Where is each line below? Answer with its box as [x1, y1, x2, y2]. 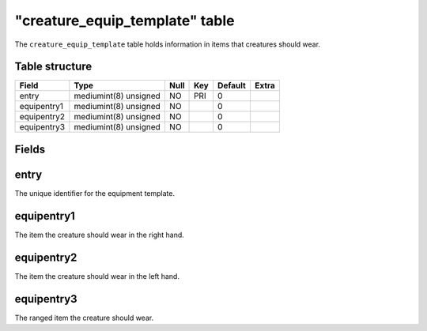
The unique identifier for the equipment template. [14, 188, 176, 197]
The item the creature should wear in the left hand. [14, 271, 179, 280]
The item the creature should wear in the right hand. [14, 230, 185, 239]
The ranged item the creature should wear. [14, 313, 154, 322]
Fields [14, 142, 46, 156]
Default [217, 80, 247, 91]
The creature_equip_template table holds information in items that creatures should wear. [14, 39, 320, 49]
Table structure [14, 60, 93, 73]
